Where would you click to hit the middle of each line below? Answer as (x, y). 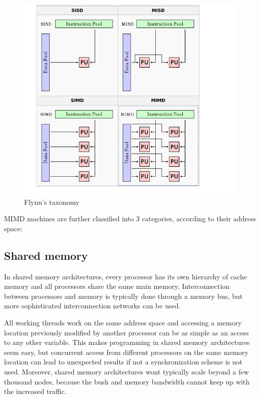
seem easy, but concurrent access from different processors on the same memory (126, 352)
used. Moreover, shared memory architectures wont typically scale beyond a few (126, 372)
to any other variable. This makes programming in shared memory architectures (127, 342)
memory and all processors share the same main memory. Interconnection (117, 286)
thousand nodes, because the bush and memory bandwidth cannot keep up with (127, 381)
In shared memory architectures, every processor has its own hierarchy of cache (125, 276)
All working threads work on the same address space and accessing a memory (123, 323)
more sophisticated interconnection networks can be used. (92, 306)
